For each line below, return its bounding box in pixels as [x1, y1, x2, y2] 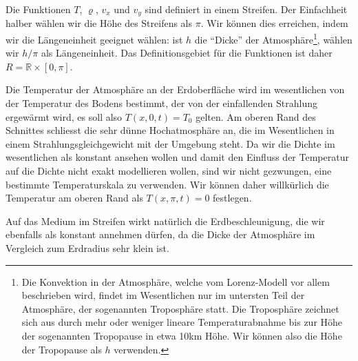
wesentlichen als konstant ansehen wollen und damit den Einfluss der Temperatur [6, 150, 349, 164]
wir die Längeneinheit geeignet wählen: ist [6, 32, 183, 46]
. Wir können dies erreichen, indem [200, 16, 348, 30]
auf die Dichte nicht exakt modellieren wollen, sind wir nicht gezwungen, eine [6, 164, 332, 178]
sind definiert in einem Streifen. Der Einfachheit [145, 2, 348, 16]
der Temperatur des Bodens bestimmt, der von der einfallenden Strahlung [6, 96, 317, 110]
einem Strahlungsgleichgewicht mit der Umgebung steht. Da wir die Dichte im [6, 136, 335, 150]
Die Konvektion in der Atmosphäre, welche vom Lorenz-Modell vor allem [21, 274, 330, 289]
